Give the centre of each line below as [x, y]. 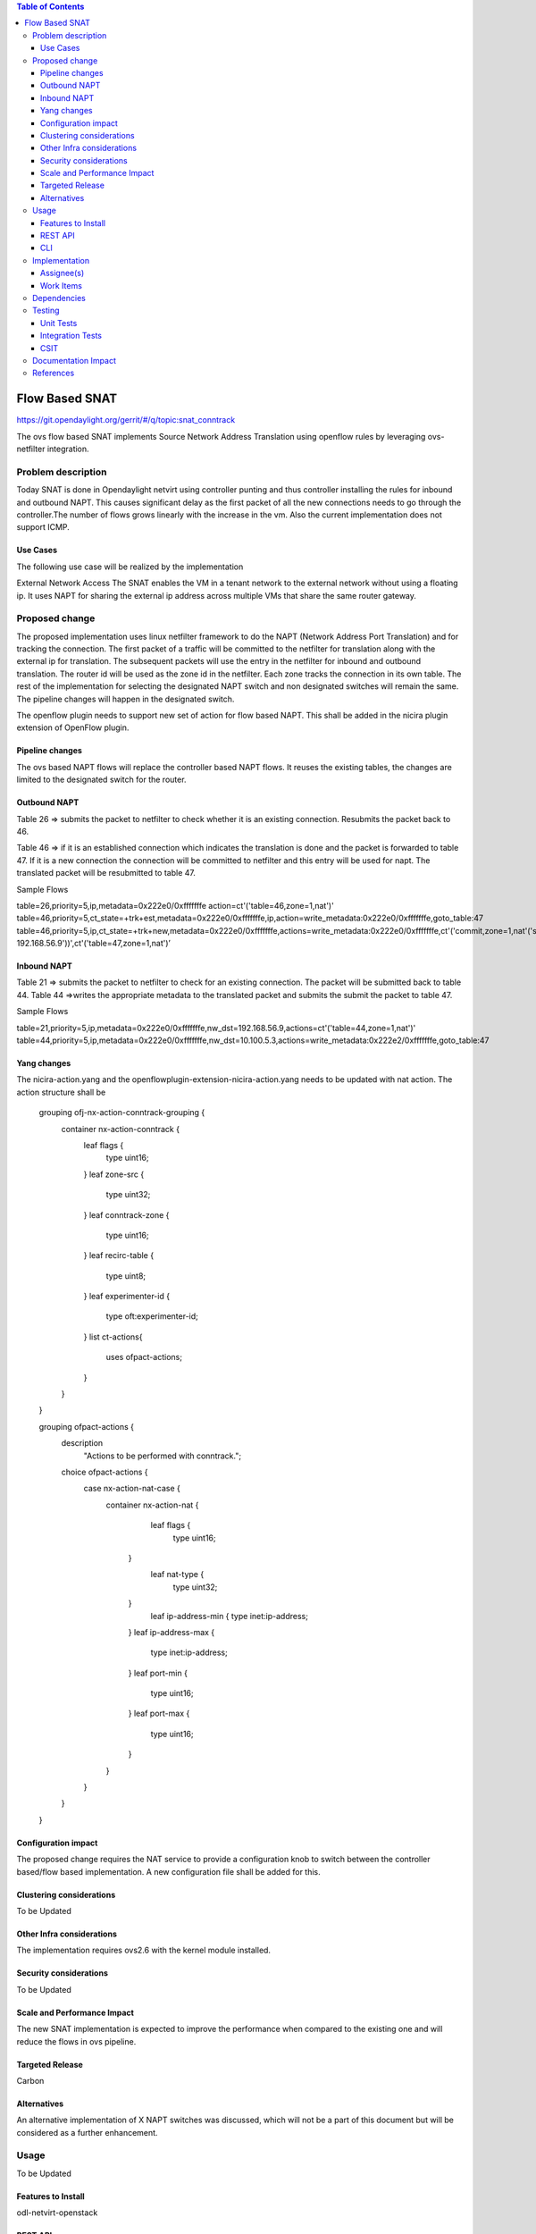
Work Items [61, 285]
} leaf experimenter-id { [126, 1297]
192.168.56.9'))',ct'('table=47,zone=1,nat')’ [94, 944]
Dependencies [59, 298]
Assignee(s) [63, 273]
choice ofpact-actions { [105, 1472]
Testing [46, 311]
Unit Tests [59, 323]
